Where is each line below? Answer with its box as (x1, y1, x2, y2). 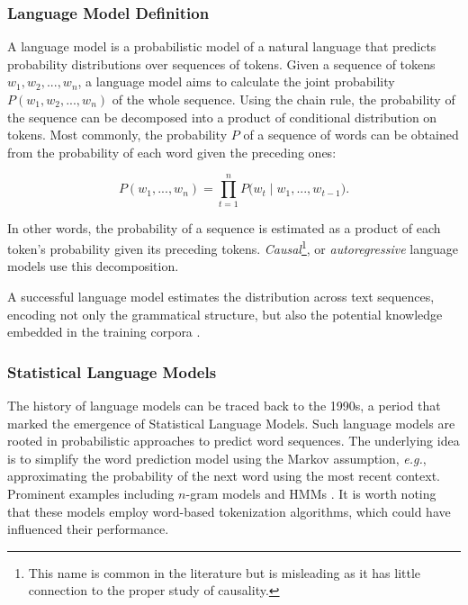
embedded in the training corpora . (7, 322, 201, 341)
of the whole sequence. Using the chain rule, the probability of (112, 90, 455, 108)
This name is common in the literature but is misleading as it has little (28, 563, 421, 582)
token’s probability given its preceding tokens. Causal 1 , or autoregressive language (7, 237, 458, 257)
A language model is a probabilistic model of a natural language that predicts (7, 37, 436, 56)
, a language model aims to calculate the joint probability (77, 72, 395, 91)
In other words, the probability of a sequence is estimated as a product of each (7, 218, 441, 237)
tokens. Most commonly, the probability (7, 125, 228, 144)
